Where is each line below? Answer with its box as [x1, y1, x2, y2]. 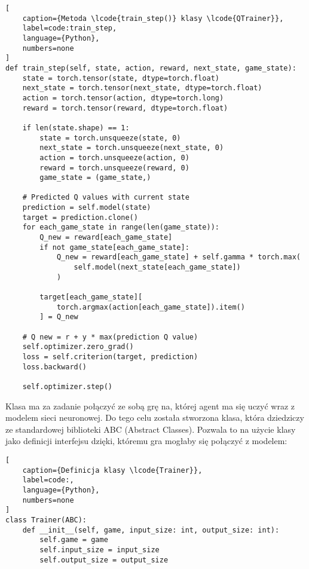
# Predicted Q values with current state [22, 193, 189, 202]
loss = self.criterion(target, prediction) [22, 352, 198, 361]
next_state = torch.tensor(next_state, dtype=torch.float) [22, 84, 262, 93]
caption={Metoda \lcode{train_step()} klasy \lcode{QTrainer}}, [22, 14, 284, 23]
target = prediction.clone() [22, 213, 138, 222]
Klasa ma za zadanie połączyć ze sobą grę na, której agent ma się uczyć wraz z [5, 399, 295, 412]
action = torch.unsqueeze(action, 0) [39, 153, 189, 162]
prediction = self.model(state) [22, 203, 151, 212]
